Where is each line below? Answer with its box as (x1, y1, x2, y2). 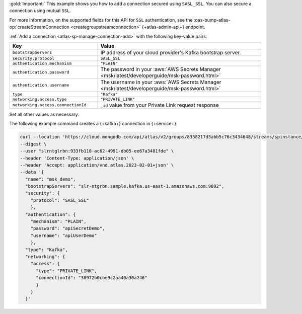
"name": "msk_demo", (25, 176, 76, 182)
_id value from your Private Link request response (100, 101, 219, 108)
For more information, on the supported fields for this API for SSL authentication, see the (9, 17, 193, 23)
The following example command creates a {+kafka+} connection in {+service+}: (9, 121, 178, 127)
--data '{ (20, 169, 44, 175)
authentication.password (12, 69, 69, 75)
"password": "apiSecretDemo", (30, 225, 105, 231)
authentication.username (12, 83, 69, 88)
